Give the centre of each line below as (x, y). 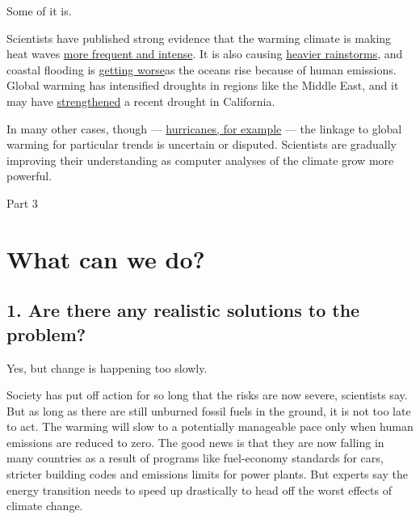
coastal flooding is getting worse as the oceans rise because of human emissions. (202, 69)
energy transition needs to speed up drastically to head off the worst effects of (199, 489)
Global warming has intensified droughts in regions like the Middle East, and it (203, 85)
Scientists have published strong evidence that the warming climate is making (199, 38)
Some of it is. (39, 11)
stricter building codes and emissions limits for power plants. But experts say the (207, 474)
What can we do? (106, 258)
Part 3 (22, 203)
